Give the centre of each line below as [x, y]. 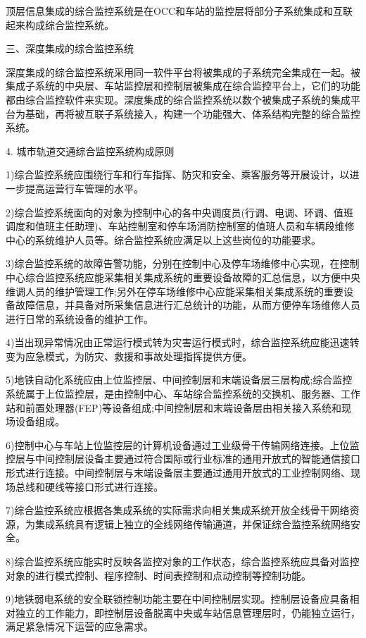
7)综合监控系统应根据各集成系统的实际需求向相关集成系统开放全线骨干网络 [178, 510]
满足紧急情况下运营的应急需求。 [80, 626]
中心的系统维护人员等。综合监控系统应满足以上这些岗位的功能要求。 [163, 239]
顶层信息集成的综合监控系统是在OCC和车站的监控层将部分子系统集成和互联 [179, 11]
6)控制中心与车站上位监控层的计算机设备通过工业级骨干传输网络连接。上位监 [183, 444]
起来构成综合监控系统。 [60, 24]
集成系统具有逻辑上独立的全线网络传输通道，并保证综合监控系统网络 [193, 523]
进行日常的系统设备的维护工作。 [80, 318]
